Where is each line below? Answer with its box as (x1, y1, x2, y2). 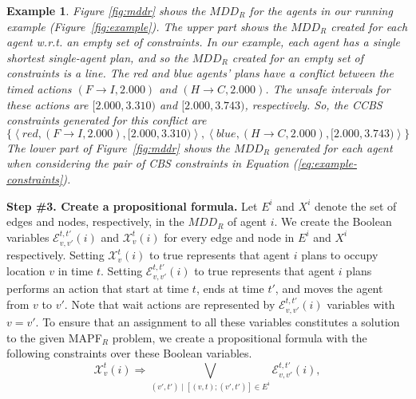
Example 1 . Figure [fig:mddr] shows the (6, 2, 206, 18)
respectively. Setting (6, 247, 105, 263)
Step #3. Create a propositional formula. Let (6, 197, 258, 214)
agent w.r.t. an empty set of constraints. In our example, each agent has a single (6, 34, 400, 50)
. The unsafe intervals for (265, 80, 390, 97)
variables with (327, 295, 395, 312)
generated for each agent (274, 139, 393, 156)
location (6, 262, 46, 279)
